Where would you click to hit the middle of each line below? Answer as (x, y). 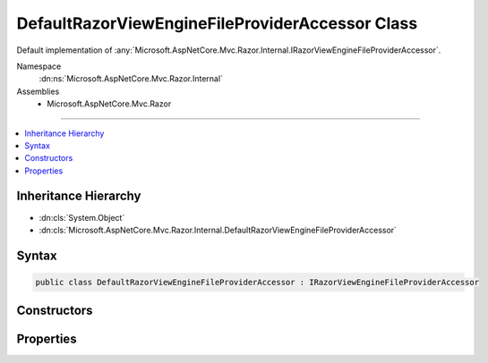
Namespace (39, 66)
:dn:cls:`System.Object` (82, 217)
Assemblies (38, 91)
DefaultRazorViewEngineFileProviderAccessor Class (217, 23)
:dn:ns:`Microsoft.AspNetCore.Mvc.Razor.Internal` (131, 79)
